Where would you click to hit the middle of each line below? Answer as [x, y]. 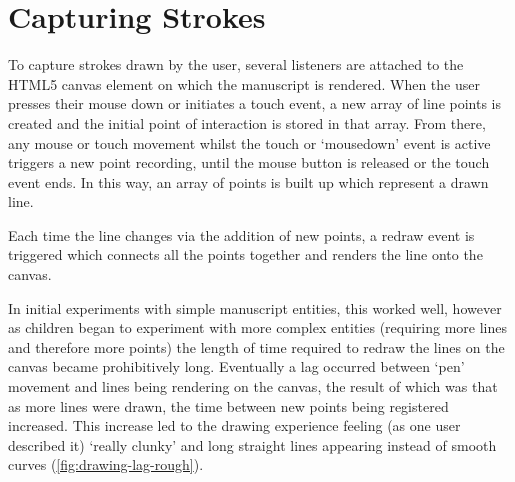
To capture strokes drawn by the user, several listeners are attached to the [236, 64]
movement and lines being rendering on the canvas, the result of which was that [253, 386]
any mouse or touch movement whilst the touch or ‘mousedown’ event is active [249, 142]
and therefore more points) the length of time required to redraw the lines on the [256, 346]
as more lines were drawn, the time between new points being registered [228, 405]
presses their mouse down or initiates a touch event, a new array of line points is [255, 103]
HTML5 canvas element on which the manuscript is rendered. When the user [244, 83]
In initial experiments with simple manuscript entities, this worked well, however [255, 307]
